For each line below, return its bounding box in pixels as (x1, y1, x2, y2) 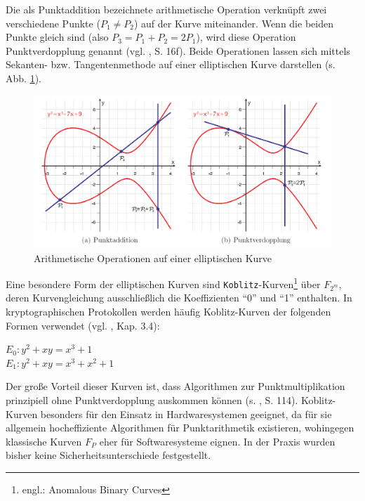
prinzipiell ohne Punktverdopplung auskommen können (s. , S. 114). (6, 393, 298, 407)
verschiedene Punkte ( (6, 15, 100, 30)
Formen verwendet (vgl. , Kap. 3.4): (6, 318, 160, 332)
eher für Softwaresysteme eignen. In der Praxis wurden (99, 434, 336, 448)
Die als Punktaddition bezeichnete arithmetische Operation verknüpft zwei (6, 2, 327, 16)
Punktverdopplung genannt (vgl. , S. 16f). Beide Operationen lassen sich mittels (6, 43, 350, 58)
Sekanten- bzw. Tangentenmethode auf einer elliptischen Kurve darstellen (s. (6, 57, 336, 72)
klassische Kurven (6, 434, 82, 448)
